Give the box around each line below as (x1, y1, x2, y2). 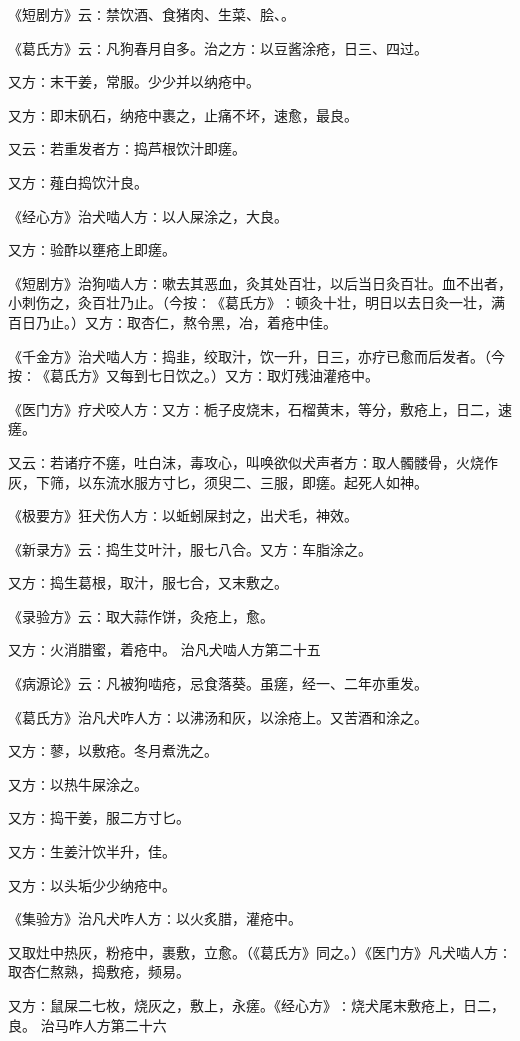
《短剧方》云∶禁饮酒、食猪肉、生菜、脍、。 (8, 4, 295, 24)
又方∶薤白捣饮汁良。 (8, 171, 148, 192)
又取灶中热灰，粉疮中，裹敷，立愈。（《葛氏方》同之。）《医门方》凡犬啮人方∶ (8, 941, 512, 962)
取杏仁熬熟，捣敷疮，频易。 (8, 961, 190, 982)
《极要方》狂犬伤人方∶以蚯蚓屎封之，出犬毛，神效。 (8, 505, 358, 526)
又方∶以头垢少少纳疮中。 (8, 874, 176, 895)
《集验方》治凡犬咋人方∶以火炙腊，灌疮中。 (8, 908, 302, 929)
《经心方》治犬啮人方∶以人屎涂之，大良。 (8, 205, 288, 226)
